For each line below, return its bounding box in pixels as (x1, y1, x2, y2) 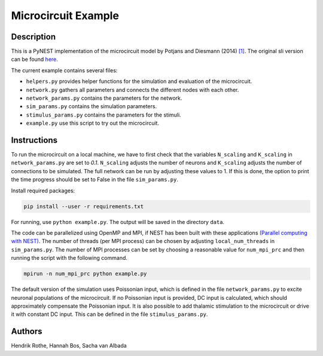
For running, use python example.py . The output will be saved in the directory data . (11, 218, 224, 225)
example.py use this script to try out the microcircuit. (26, 119, 160, 127)
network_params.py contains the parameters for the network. (26, 94, 182, 102)
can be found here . (11, 56, 58, 63)
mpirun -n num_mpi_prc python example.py (23, 271, 147, 277)
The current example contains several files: (11, 66, 118, 74)
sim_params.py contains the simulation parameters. (26, 103, 157, 110)
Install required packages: (11, 187, 75, 194)
